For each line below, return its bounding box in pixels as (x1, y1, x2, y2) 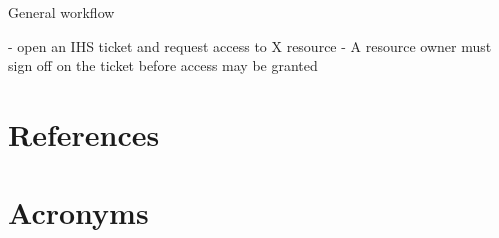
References (8, 113, 160, 154)
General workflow (8, 2, 115, 22)
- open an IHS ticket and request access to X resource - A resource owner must (8, 35, 492, 56)
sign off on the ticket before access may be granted (8, 55, 318, 76)
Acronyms (8, 192, 149, 233)
